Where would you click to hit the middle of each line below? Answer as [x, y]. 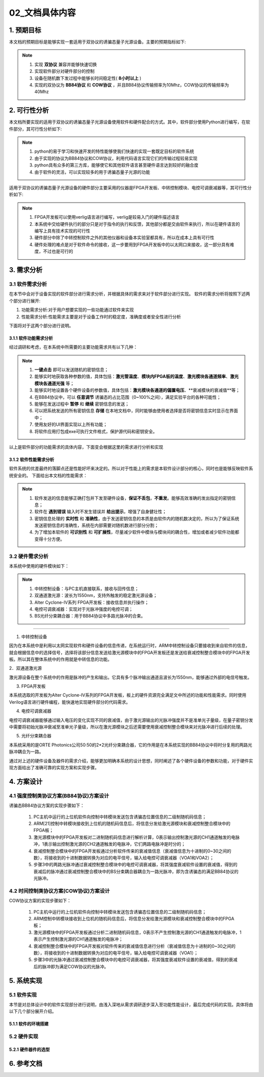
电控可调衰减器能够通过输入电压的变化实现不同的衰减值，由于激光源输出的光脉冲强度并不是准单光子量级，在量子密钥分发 [131, 720]
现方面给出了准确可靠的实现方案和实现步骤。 [54, 768]
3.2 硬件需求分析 [29, 556]
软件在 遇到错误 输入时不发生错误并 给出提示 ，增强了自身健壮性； [100, 512]
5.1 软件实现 [23, 995]
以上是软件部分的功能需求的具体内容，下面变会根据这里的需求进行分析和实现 [86, 447]
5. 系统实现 [26, 980]
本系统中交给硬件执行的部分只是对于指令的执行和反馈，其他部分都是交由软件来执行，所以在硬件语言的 [137, 224]
